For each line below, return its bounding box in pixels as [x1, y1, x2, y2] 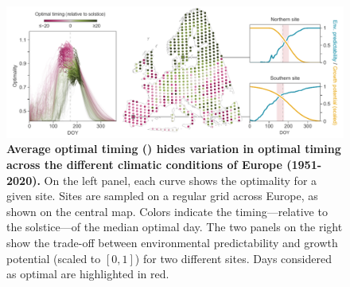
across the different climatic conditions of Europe [6, 155, 282, 172]
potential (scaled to [6, 250, 101, 266]
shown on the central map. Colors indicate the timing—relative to [6, 202, 328, 219]
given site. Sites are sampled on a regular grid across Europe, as [6, 187, 318, 204]
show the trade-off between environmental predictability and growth [6, 234, 338, 250]
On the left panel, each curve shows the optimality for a [44, 171, 317, 188]
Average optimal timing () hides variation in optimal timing [6, 140, 341, 157]
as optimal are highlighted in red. [6, 265, 169, 282]
